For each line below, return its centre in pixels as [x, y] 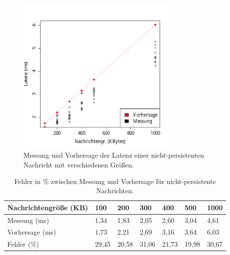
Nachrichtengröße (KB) [48, 207]
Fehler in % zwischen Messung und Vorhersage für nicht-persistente [115, 181]
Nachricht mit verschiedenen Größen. [79, 164]
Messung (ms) [28, 220]
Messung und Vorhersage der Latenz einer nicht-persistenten [114, 155]
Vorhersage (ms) [32, 232]
